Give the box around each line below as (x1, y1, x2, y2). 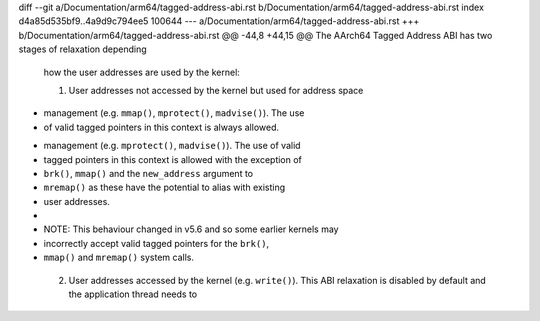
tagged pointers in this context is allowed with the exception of (43, 153, 302, 165)
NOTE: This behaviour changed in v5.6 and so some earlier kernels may (43, 223, 339, 235)
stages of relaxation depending (18, 43, 147, 55)
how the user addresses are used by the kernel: (43, 66, 240, 78)
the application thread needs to (68, 288, 198, 300)
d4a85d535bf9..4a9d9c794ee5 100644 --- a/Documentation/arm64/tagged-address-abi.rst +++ (18, 15, 420, 27)
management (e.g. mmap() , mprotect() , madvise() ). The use (43, 107, 305, 119)
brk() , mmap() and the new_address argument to (43, 167, 254, 179)
